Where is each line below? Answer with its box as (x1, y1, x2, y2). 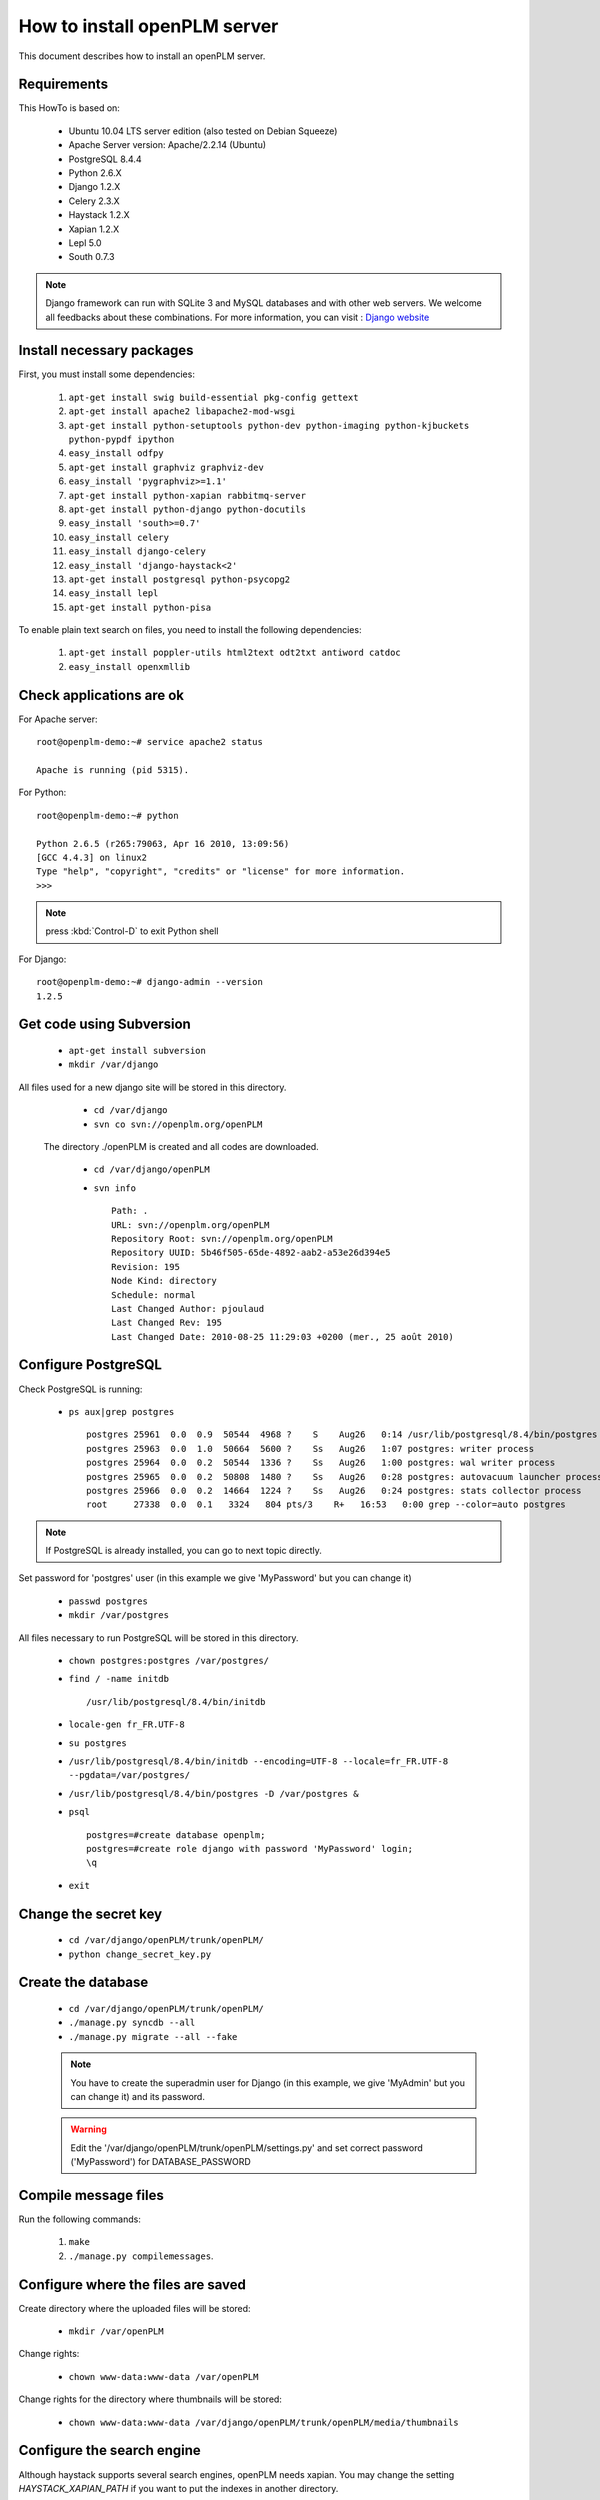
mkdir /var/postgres (68, 1610, 170, 1621)
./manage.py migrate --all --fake (68, 2031, 238, 2042)
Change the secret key (18, 1905, 163, 1922)
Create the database (18, 1974, 149, 1991)
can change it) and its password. (70, 2090, 205, 2102)
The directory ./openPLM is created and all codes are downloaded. (43, 1140, 319, 1152)
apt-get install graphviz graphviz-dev (68, 461, 264, 473)
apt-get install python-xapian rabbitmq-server (68, 490, 307, 501)
